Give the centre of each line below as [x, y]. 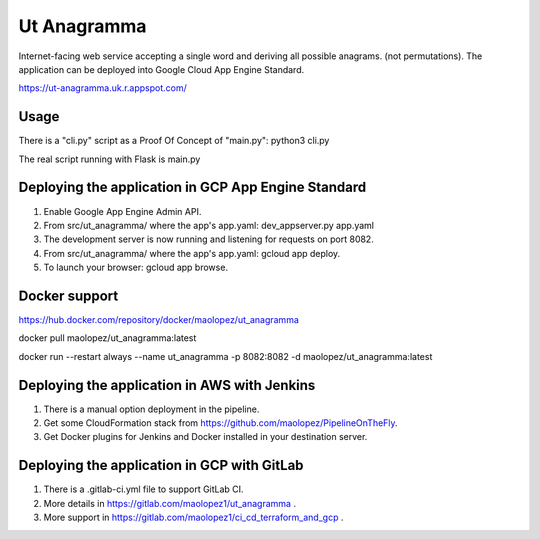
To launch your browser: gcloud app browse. [136, 267]
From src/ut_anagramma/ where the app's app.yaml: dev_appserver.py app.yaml [209, 225]
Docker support [68, 295]
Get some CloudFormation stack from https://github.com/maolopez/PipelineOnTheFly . [221, 423]
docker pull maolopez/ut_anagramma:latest [107, 338]
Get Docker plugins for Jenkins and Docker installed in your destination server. [205, 437]
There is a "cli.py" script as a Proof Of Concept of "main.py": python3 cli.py [174, 141]
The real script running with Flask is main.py [109, 159]
